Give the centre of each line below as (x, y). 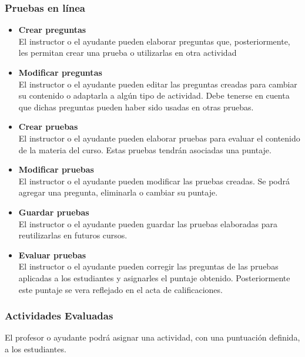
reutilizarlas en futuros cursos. (73, 235)
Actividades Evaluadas (59, 316)
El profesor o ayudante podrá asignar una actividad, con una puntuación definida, (152, 337)
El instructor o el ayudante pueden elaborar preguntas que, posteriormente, (154, 41)
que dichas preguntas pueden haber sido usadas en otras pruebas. (136, 107)
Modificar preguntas (60, 72)
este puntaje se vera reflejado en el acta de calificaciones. (120, 289)
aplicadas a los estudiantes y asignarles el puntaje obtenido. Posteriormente (154, 277)
